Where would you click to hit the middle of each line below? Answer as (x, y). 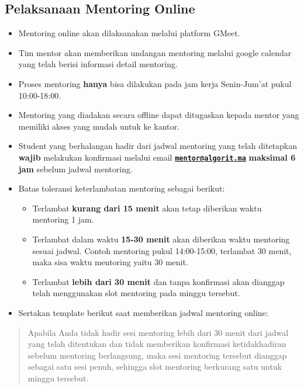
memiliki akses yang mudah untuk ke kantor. (99, 126)
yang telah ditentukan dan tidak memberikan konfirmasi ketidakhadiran (157, 344)
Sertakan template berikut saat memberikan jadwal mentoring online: (143, 312)
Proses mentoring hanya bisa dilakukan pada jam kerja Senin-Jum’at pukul (155, 83)
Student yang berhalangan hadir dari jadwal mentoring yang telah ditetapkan (158, 146)
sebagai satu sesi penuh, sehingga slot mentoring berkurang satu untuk (155, 367)
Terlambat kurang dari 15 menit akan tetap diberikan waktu (147, 208)
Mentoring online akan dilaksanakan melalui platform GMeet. (129, 33)
